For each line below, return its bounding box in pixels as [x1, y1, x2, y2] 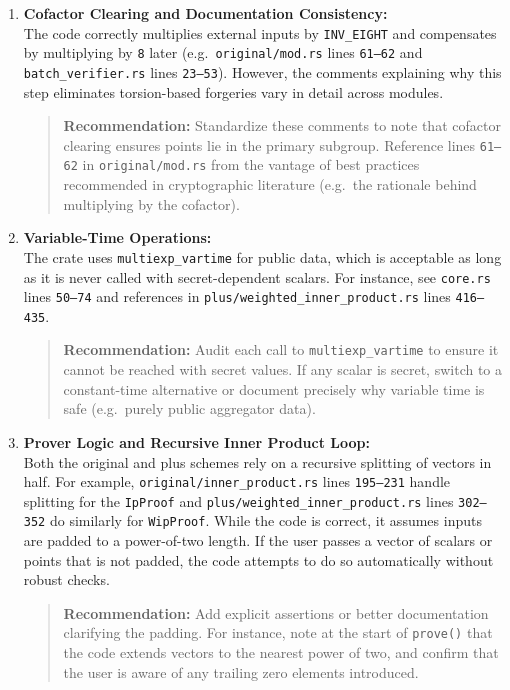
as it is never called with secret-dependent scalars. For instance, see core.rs [23, 266, 491, 287]
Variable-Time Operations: [23, 227, 212, 248]
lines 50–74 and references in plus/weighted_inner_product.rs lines [23, 286, 451, 307]
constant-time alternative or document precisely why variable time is [63, 378, 485, 399]
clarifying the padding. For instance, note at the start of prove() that [63, 622, 493, 643]
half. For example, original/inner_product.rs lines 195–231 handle [23, 471, 451, 492]
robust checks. [23, 569, 110, 590]
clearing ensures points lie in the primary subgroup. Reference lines [63, 134, 476, 155]
